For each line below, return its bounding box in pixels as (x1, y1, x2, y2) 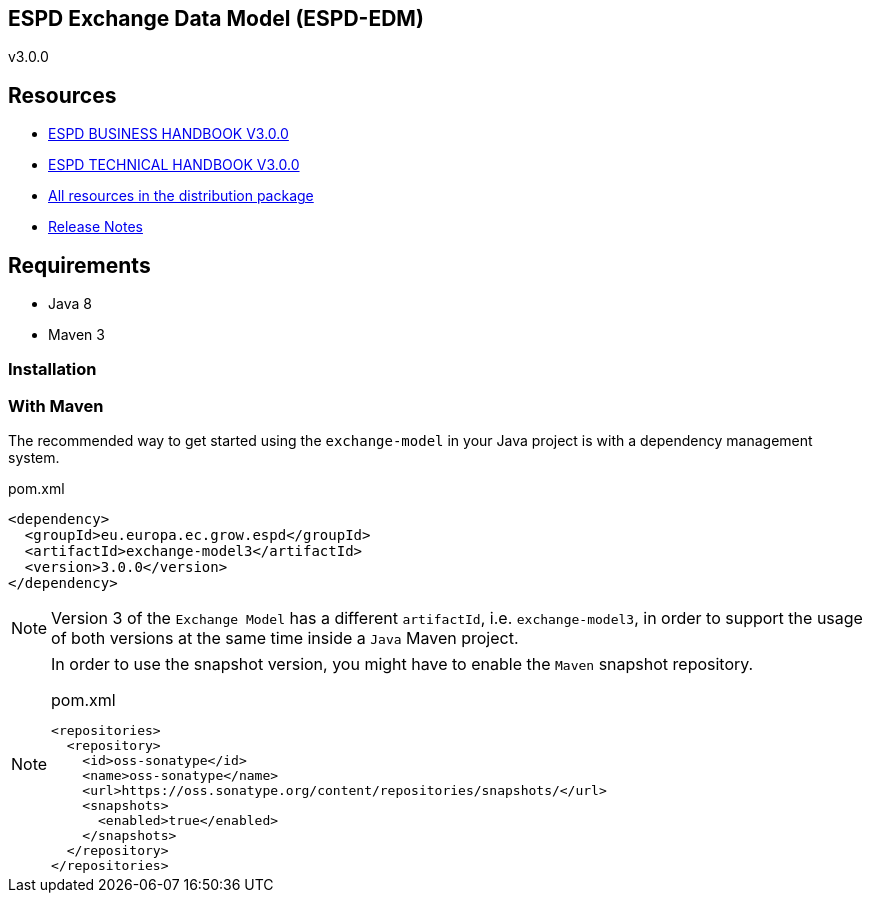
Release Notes (48, 218, 143, 236)
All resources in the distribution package (48, 187, 314, 205)
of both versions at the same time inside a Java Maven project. (51, 628, 519, 649)
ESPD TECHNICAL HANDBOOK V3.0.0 (48, 156, 300, 174)
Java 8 (48, 295, 92, 313)
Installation (8, 359, 97, 380)
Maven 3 (48, 326, 105, 344)
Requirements (8, 252, 151, 278)
